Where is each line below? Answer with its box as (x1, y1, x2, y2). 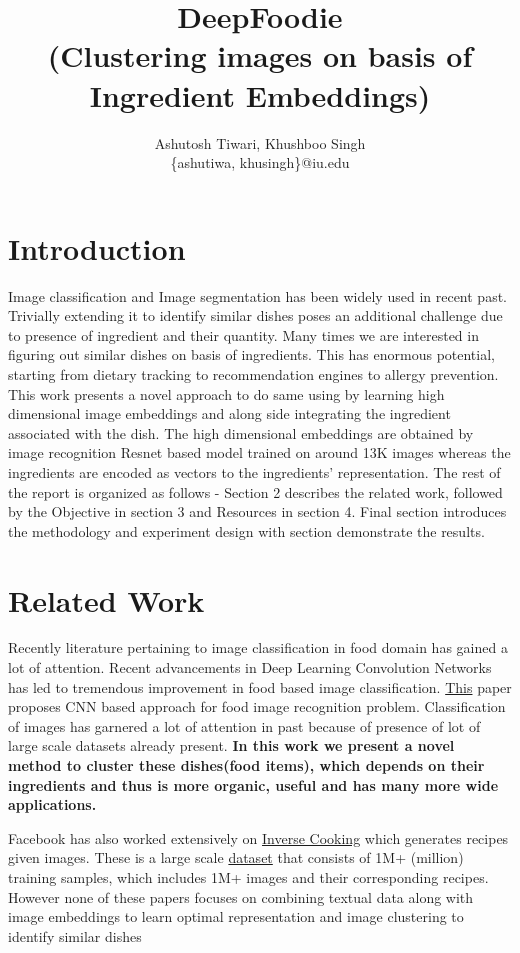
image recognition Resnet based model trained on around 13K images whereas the (8, 442, 511, 463)
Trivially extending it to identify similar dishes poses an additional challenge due (8, 305, 503, 326)
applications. (8, 794, 97, 815)
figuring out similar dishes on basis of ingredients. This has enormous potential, (8, 344, 495, 365)
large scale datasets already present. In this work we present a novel (8, 735, 455, 756)
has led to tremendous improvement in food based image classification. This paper (8, 676, 512, 697)
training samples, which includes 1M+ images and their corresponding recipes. (8, 867, 489, 887)
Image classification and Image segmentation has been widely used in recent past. (8, 285, 507, 306)
